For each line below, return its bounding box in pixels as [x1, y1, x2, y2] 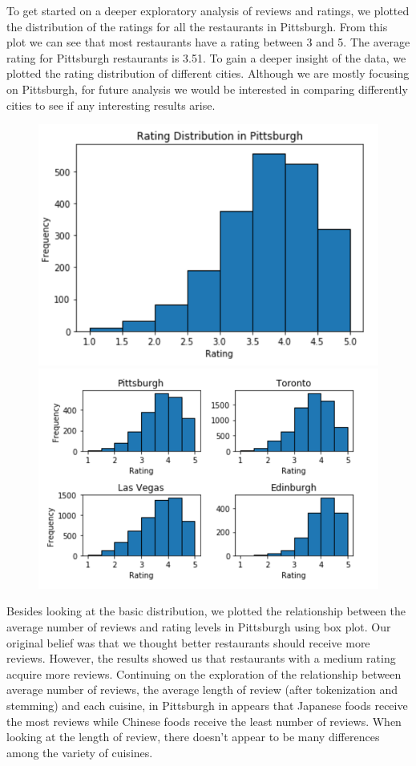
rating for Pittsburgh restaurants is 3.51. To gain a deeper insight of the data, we [6, 49, 406, 66]
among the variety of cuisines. [6, 744, 153, 760]
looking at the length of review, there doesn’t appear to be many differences [6, 728, 380, 745]
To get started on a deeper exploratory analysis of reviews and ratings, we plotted [6, 2, 410, 18]
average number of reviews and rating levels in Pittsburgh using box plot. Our [6, 619, 391, 635]
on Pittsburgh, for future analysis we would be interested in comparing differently [6, 80, 408, 97]
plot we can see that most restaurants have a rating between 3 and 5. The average [6, 34, 410, 50]
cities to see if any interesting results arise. [6, 96, 216, 113]
